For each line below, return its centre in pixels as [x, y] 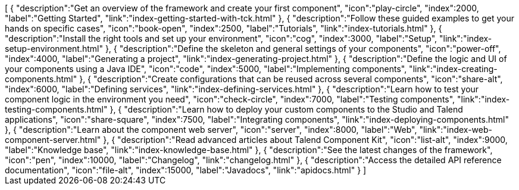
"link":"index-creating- [453, 69]
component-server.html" [53, 140]
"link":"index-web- [456, 130]
